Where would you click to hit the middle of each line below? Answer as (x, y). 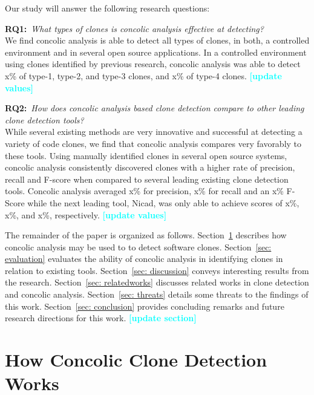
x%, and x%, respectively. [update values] (86, 214)
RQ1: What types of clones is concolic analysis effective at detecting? (134, 28)
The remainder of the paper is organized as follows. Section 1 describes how (146, 235)
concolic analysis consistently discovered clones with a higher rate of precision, (150, 167)
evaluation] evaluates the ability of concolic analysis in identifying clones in (144, 259)
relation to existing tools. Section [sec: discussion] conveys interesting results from (157, 270)
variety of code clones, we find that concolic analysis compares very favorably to (153, 143)
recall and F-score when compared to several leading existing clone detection (147, 179)
